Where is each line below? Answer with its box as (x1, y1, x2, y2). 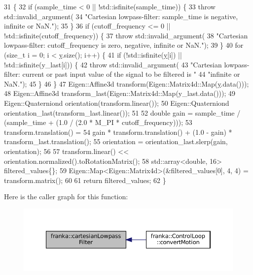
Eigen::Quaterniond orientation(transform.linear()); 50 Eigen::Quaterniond (4, 97, 229, 108)
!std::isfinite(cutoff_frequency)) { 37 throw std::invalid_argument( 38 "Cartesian (4, 30, 248, 40)
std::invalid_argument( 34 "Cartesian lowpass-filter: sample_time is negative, (4, 11, 238, 21)
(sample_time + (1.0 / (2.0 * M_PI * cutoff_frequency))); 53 (4, 117, 192, 127)
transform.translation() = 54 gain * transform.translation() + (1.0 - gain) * (4, 126, 232, 137)
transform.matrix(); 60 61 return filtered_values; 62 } (4, 175, 166, 185)
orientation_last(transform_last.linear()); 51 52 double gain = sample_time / (4, 107, 241, 118)
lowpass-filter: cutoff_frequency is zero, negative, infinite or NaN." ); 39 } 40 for (4, 40, 244, 50)
